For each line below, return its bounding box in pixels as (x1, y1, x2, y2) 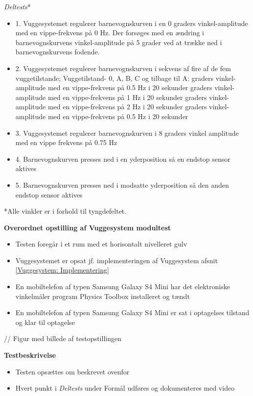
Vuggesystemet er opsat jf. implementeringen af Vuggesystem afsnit (15, 255, 218, 265)
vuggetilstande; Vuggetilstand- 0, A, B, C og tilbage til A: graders (15, 73, 213, 83)
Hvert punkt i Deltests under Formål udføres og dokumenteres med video (15, 383, 235, 393)
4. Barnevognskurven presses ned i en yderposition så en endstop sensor (15, 153, 230, 164)
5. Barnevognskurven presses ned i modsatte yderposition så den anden (15, 179, 229, 190)
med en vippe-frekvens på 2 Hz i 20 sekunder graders (47, 101, 207, 112)
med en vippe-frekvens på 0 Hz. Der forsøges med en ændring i (15, 27, 204, 38)
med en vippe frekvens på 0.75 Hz (15, 137, 117, 148)
